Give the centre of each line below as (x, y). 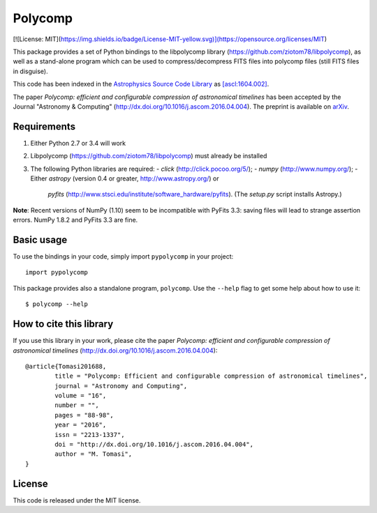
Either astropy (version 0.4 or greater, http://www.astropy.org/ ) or (125, 178)
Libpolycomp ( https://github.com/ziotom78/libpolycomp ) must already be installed (149, 156)
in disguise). (30, 71)
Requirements (44, 127)
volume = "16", (81, 396)
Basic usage (40, 239)
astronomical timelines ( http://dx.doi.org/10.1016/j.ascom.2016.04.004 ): (115, 350)
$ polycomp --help (57, 304)
